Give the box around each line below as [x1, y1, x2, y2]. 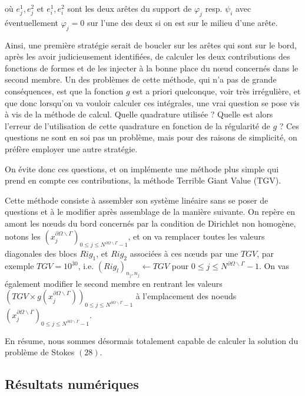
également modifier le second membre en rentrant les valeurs [5, 277, 223, 289]
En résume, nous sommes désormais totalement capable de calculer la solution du [5, 334, 299, 346]
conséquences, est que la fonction [5, 84, 124, 97]
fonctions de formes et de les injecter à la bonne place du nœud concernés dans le [5, 61, 299, 74]
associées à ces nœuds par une [130, 247, 238, 260]
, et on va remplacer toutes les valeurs [128, 230, 265, 242]
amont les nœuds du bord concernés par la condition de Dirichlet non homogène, [5, 217, 296, 229]
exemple [5, 260, 34, 272]
